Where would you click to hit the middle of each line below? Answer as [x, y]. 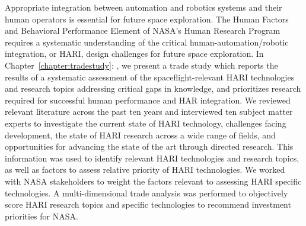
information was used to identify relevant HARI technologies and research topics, [152, 158]
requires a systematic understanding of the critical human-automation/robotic [147, 42]
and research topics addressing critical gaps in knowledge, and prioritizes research [153, 88]
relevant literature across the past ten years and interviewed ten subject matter [149, 112]
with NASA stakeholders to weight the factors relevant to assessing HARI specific [153, 181]
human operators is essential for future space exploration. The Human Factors [147, 19]
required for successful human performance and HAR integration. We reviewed [148, 100]
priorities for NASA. [42, 216]
